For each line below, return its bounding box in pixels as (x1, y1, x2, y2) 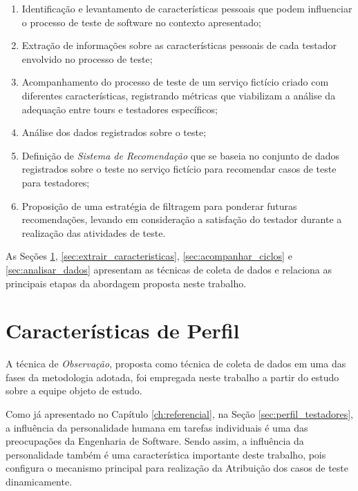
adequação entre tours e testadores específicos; (21, 102, 218, 116)
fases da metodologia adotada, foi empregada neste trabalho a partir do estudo (6, 369, 339, 384)
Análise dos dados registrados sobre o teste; (21, 125, 207, 139)
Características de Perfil (6, 316, 240, 345)
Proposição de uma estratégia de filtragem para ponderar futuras (21, 198, 297, 213)
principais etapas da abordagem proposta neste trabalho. (6, 276, 247, 290)
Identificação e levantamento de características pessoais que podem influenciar (21, 1, 352, 15)
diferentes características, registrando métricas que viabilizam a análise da (21, 88, 336, 102)
